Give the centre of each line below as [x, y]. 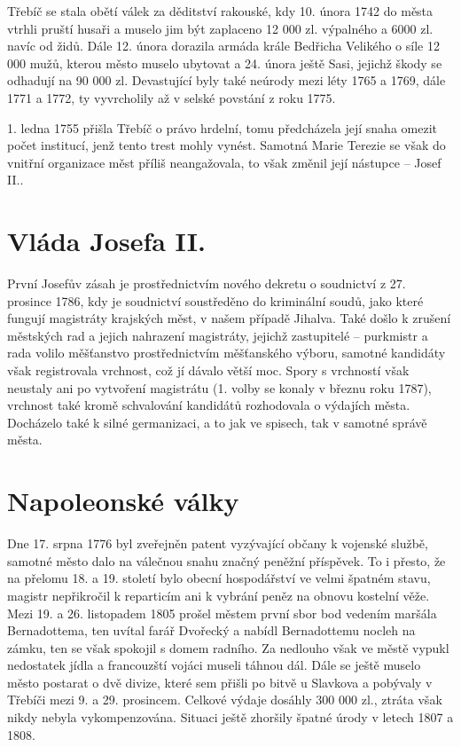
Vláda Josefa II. [106, 241]
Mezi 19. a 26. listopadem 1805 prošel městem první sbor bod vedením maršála [222, 613]
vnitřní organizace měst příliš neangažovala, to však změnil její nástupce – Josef [224, 162]
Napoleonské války [123, 501]
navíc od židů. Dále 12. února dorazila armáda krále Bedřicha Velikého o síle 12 [223, 46]
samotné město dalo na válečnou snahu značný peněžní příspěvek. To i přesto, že [227, 560]
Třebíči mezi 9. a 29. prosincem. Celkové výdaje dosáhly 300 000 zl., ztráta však [225, 700]
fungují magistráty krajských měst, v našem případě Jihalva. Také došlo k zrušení [229, 318]
